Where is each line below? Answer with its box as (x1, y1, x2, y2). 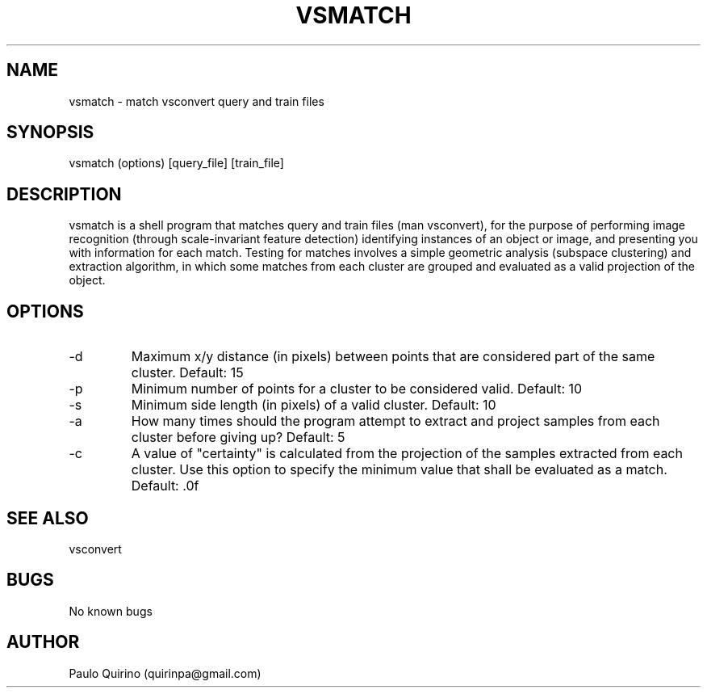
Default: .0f (131, 477, 199, 494)
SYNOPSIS (6, 122, 94, 143)
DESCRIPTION (6, 183, 122, 204)
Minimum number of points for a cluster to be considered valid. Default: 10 (131, 381, 583, 397)
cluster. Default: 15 (131, 364, 244, 381)
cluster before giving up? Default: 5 (131, 429, 345, 446)
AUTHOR (6, 632, 80, 653)
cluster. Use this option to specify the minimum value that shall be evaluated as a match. (131, 461, 667, 478)
